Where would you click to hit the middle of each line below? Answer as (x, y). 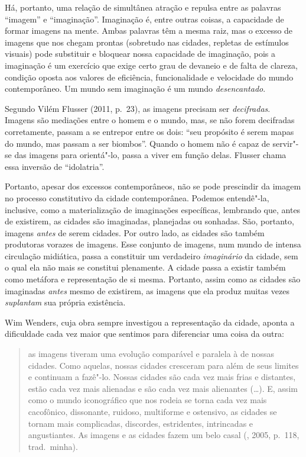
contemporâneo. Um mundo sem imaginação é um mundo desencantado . (135, 88)
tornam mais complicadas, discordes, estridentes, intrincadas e (141, 423)
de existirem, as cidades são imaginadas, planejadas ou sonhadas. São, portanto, (149, 221)
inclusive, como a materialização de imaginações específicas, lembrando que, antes (153, 209)
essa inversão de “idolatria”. (55, 166)
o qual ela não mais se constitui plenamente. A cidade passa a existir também (145, 267)
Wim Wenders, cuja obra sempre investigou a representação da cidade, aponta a (150, 322)
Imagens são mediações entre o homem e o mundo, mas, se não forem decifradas (150, 120)
